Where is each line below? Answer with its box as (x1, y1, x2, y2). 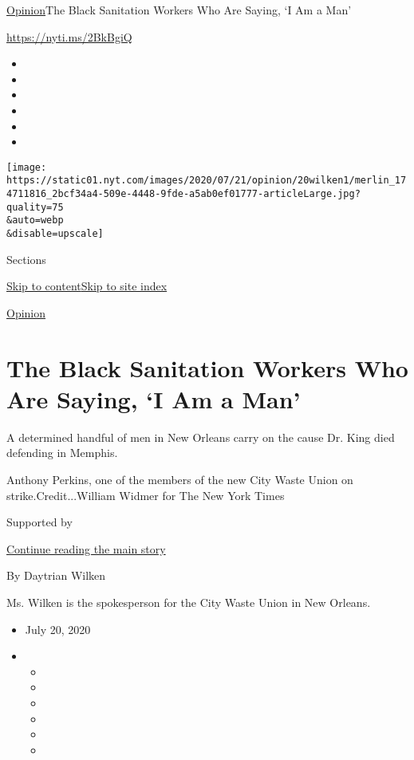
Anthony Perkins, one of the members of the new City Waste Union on (6, 471, 353, 487)
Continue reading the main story (6, 540, 166, 557)
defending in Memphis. (6, 444, 118, 461)
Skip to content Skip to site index (6, 278, 168, 294)
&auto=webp (6, 215, 64, 226)
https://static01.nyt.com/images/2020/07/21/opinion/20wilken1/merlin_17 (6, 175, 407, 187)
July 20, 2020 (25, 620, 91, 637)
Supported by (6, 514, 73, 530)
